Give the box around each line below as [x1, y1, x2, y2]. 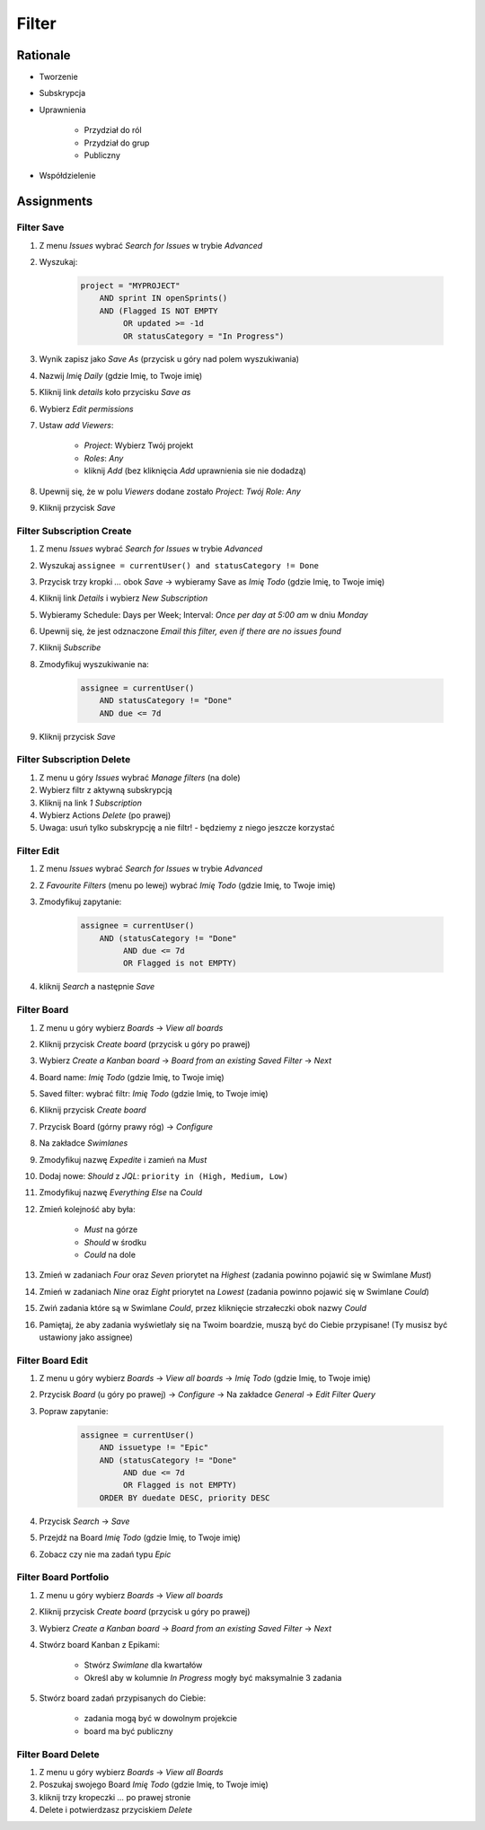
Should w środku [84, 1236, 147, 1247]
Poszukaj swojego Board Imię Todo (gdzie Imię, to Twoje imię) [39, 1779, 269, 1790]
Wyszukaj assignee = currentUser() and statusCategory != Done [39, 559, 319, 570]
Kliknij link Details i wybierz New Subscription [39, 593, 208, 603]
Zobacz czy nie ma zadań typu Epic [39, 1549, 172, 1560]
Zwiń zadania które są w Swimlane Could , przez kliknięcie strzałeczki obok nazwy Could [39, 1303, 367, 1314]
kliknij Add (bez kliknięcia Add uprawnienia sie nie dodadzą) [84, 465, 307, 476]
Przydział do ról [84, 125, 143, 136]
